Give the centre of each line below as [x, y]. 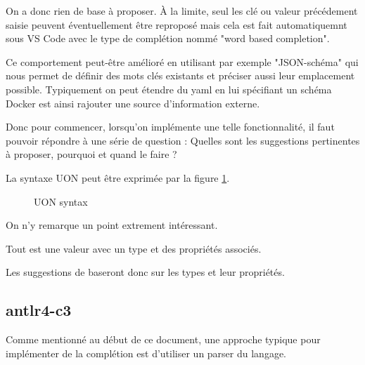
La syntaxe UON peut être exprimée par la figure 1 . [118, 177]
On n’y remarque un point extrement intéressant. [112, 225]
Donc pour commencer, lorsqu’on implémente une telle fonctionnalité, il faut [170, 127]
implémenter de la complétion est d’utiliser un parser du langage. [146, 353]
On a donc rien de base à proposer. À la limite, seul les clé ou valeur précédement [182, 11]
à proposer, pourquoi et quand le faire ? [91, 154]
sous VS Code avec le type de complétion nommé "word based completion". [168, 38]
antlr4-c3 [39, 310]
